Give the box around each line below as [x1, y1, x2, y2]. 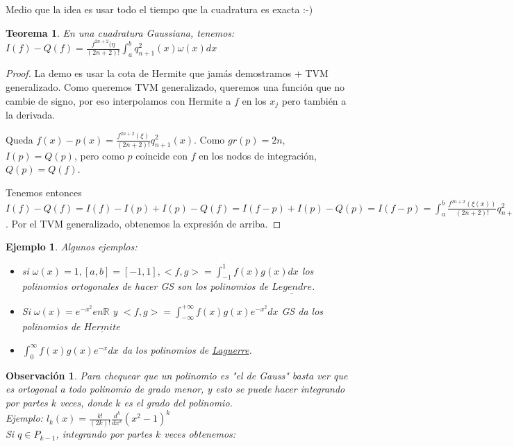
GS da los [281, 303, 324, 318]
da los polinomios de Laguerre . [122, 342, 252, 357]
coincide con [135, 148, 188, 162]
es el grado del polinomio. [124, 395, 233, 409]
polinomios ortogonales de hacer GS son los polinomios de [22, 279, 269, 293]
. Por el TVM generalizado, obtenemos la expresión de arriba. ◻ [6, 216, 281, 230]
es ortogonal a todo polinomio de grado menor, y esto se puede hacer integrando [6, 381, 345, 396]
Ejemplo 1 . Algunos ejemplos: [6, 239, 138, 254]
